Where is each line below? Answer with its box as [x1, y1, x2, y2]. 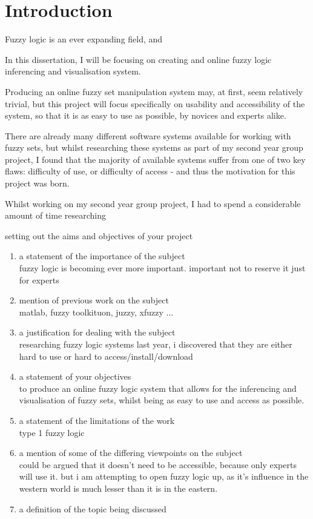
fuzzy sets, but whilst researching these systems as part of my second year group [5, 141, 303, 154]
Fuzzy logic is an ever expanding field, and [5, 33, 163, 45]
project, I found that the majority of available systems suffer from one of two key [5, 153, 306, 165]
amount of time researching [5, 209, 106, 222]
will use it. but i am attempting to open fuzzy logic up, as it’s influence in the [19, 470, 309, 483]
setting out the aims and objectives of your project [5, 229, 193, 242]
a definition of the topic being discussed [19, 502, 166, 515]
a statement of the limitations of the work [19, 414, 175, 426]
